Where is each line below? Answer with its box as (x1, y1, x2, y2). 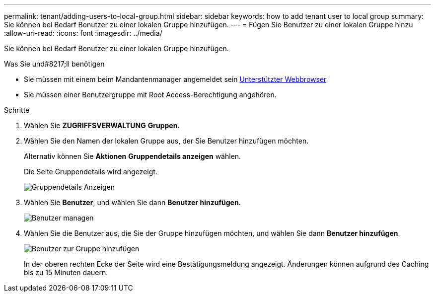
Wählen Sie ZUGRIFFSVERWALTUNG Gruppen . (24, 121, 180, 130)
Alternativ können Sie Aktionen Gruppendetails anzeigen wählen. (24, 152, 241, 160)
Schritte (4, 106, 30, 114)
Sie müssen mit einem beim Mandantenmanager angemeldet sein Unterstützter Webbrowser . (24, 75, 328, 83)
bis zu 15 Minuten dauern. (24, 268, 108, 277)
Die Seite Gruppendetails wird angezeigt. (24, 167, 157, 176)
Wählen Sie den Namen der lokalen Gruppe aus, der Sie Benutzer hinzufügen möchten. (24, 137, 309, 145)
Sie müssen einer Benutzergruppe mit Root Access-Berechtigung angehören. (24, 90, 277, 99)
